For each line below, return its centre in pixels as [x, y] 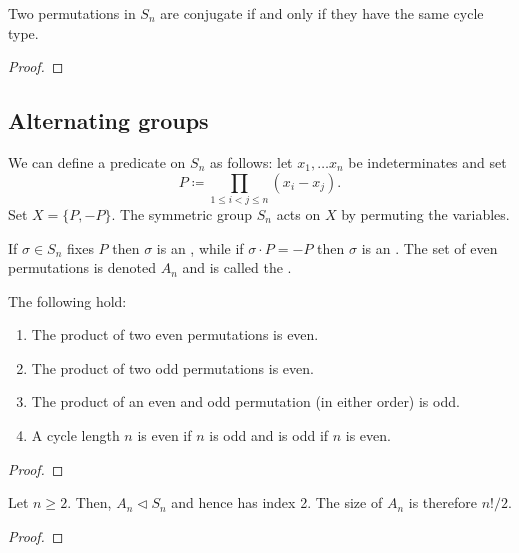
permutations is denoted [82, 267]
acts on [298, 213]
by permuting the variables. [425, 213]
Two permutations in [72, 13]
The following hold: [67, 300]
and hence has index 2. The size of [277, 502]
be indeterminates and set [427, 161]
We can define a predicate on [97, 161]
